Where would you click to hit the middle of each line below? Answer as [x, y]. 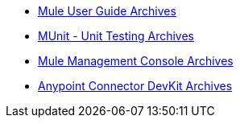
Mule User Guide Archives [107, 11]
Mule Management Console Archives [136, 61]
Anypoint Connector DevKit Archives [135, 86]
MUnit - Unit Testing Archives [116, 36]
